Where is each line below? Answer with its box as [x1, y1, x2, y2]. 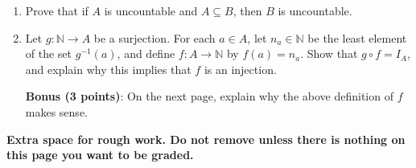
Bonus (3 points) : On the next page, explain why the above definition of [25, 88, 393, 104]
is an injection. [204, 60, 277, 77]
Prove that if [25, 2, 89, 18]
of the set [25, 45, 72, 62]
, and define [117, 45, 175, 62]
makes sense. [25, 103, 88, 120]
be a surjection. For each [93, 29, 216, 46]
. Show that [300, 45, 358, 62]
